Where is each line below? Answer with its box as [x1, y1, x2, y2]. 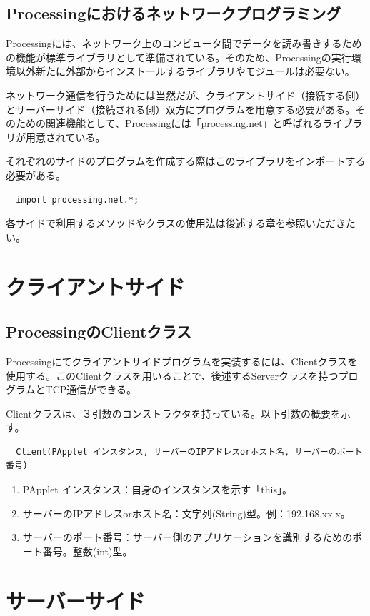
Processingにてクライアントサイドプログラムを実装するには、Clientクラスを [6, 353, 358, 368]
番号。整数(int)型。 [42, 543, 133, 558]
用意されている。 [25, 129, 106, 144]
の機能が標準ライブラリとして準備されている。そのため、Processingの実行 [6, 49, 351, 64]
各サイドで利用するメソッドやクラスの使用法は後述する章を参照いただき [6, 216, 346, 231]
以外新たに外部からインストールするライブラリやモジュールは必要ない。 [15, 64, 355, 79]
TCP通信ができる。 [45, 382, 137, 397]
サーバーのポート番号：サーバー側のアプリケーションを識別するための [22, 530, 353, 545]
